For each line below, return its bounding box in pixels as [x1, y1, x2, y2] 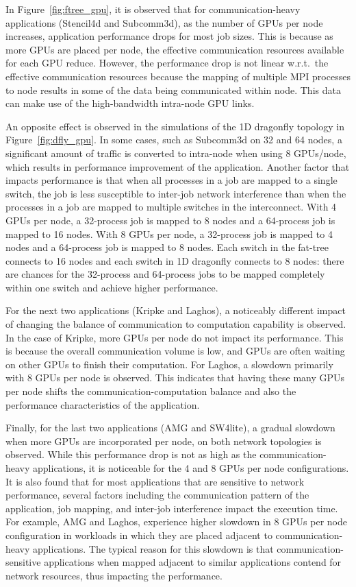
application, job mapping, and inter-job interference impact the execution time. [5, 501, 338, 515]
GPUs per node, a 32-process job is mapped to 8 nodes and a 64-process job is [5, 213, 335, 227]
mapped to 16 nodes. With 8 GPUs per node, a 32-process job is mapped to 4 [5, 226, 333, 241]
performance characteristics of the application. [5, 397, 200, 411]
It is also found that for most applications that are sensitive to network [5, 474, 305, 488]
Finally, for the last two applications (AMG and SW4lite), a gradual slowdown [5, 420, 335, 435]
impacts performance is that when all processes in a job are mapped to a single [5, 173, 338, 187]
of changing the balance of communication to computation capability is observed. [5, 317, 346, 331]
